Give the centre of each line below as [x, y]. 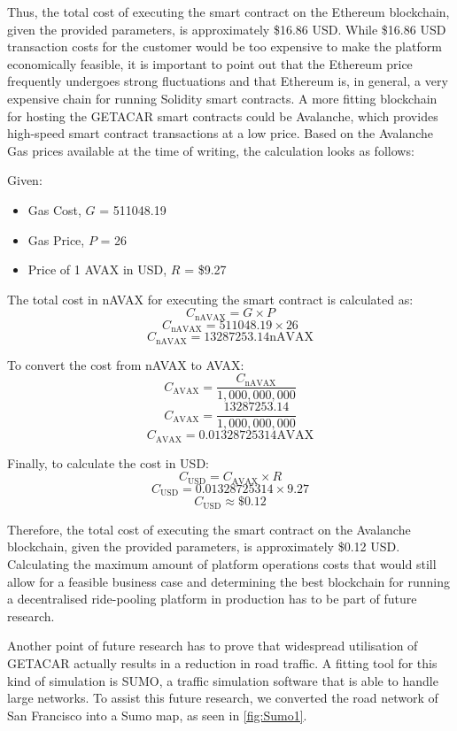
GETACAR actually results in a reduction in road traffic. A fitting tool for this [222, 662]
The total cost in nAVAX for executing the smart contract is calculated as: [210, 299]
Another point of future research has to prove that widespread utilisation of [213, 646]
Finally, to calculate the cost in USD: [108, 462]
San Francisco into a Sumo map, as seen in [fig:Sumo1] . [157, 715]
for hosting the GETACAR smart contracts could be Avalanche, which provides [223, 115]
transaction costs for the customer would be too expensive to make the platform [225, 46]
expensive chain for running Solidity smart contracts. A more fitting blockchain [222, 98]
